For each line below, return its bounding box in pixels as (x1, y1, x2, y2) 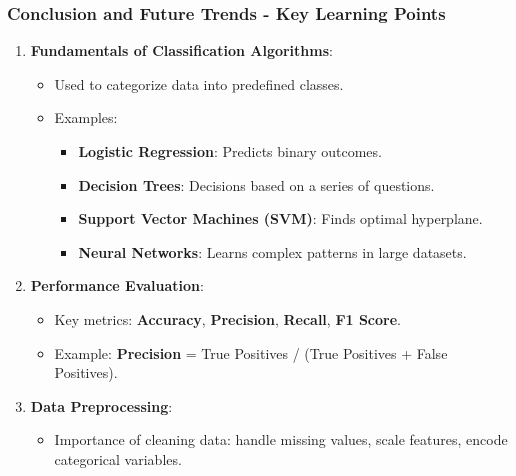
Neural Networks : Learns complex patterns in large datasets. (78, 241, 467, 262)
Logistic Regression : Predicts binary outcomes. (78, 141, 382, 161)
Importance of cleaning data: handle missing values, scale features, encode (54, 429, 508, 450)
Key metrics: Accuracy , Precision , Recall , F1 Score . (54, 308, 401, 329)
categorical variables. (54, 448, 182, 469)
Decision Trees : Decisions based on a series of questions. (78, 174, 435, 195)
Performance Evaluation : (30, 275, 204, 296)
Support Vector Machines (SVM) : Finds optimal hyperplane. (78, 208, 483, 229)
